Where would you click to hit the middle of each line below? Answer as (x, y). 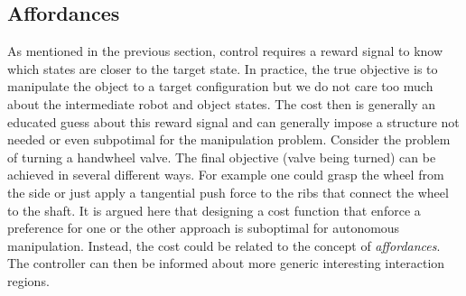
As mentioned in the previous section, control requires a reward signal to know (225, 51)
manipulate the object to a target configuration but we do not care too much (220, 86)
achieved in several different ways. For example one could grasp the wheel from (226, 175)
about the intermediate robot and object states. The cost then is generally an (222, 103)
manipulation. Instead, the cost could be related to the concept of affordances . (224, 245)
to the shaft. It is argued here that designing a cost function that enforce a (214, 210)
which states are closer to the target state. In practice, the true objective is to (223, 68)
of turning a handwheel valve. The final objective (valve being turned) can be (222, 157)
